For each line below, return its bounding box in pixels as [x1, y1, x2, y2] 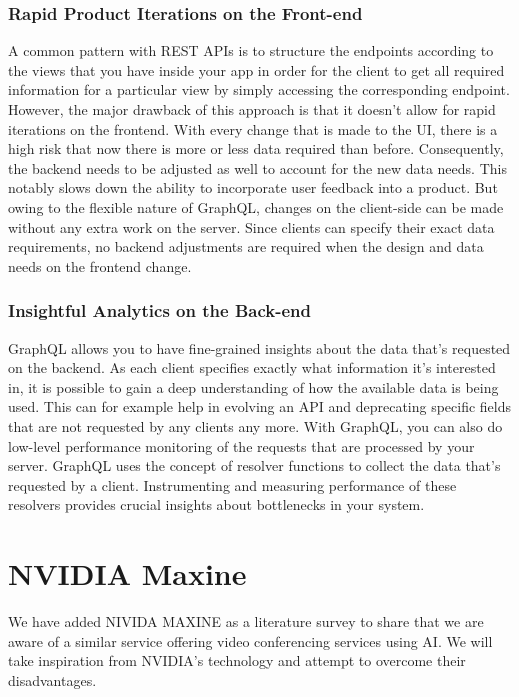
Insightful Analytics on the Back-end [8, 298, 311, 323]
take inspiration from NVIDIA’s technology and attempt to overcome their [8, 650, 466, 671]
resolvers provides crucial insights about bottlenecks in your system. [8, 494, 425, 515]
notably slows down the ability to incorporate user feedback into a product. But [8, 177, 498, 198]
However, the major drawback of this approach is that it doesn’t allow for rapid [8, 99, 496, 119]
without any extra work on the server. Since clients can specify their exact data [8, 216, 495, 237]
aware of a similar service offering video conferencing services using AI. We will [8, 630, 493, 651]
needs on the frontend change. [8, 255, 192, 276]
